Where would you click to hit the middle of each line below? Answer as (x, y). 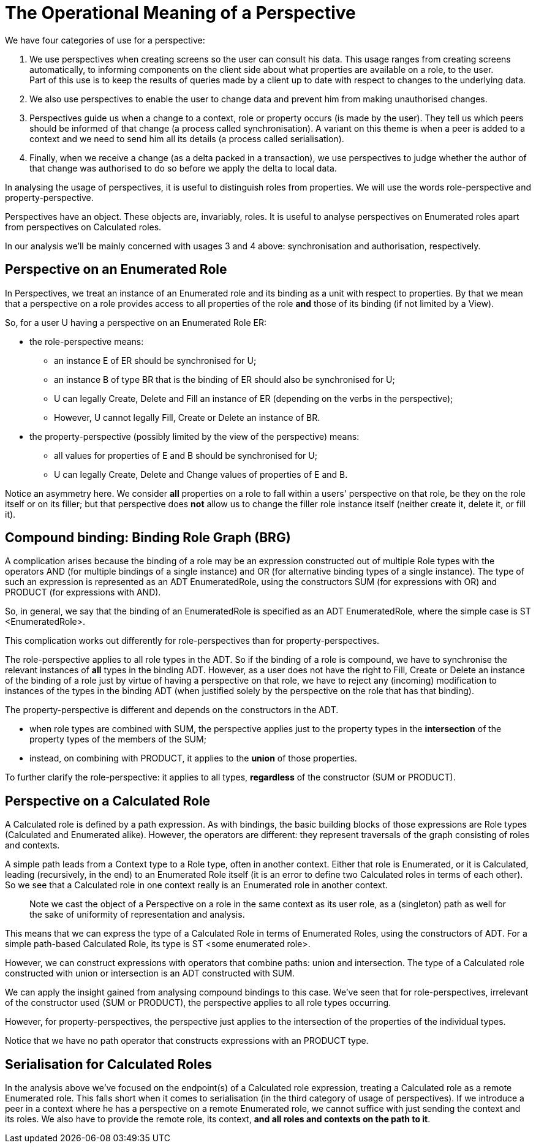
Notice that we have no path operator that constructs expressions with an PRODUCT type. (187, 1041)
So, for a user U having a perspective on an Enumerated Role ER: (136, 322)
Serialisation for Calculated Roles (109, 1064)
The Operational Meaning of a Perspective (180, 13)
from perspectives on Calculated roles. (83, 227)
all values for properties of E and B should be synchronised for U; (186, 455)
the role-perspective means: (87, 341)
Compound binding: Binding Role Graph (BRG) (148, 538)
